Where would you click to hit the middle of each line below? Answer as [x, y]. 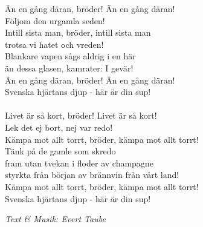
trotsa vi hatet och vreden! [54, 44]
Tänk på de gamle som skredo [60, 151]
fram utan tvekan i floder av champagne [79, 163]
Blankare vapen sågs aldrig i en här [70, 56]
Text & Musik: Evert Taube [55, 219]
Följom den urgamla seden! [55, 20]
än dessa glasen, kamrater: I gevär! [69, 67]
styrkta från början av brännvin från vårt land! [92, 175]
